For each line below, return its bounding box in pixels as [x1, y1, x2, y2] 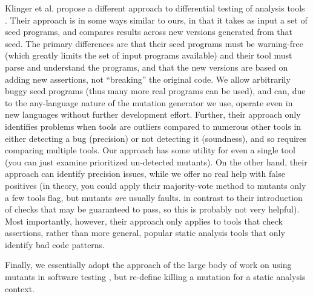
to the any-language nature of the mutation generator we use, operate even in [5, 96, 293, 109]
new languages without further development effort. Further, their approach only [5, 108, 301, 121]
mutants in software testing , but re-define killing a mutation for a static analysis [5, 270, 306, 283]
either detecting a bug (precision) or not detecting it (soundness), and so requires [5, 132, 307, 144]
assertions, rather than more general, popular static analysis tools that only [5, 226, 285, 239]
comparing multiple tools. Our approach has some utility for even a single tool [5, 144, 295, 156]
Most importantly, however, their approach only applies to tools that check [5, 214, 283, 227]
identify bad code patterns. [5, 238, 105, 251]
